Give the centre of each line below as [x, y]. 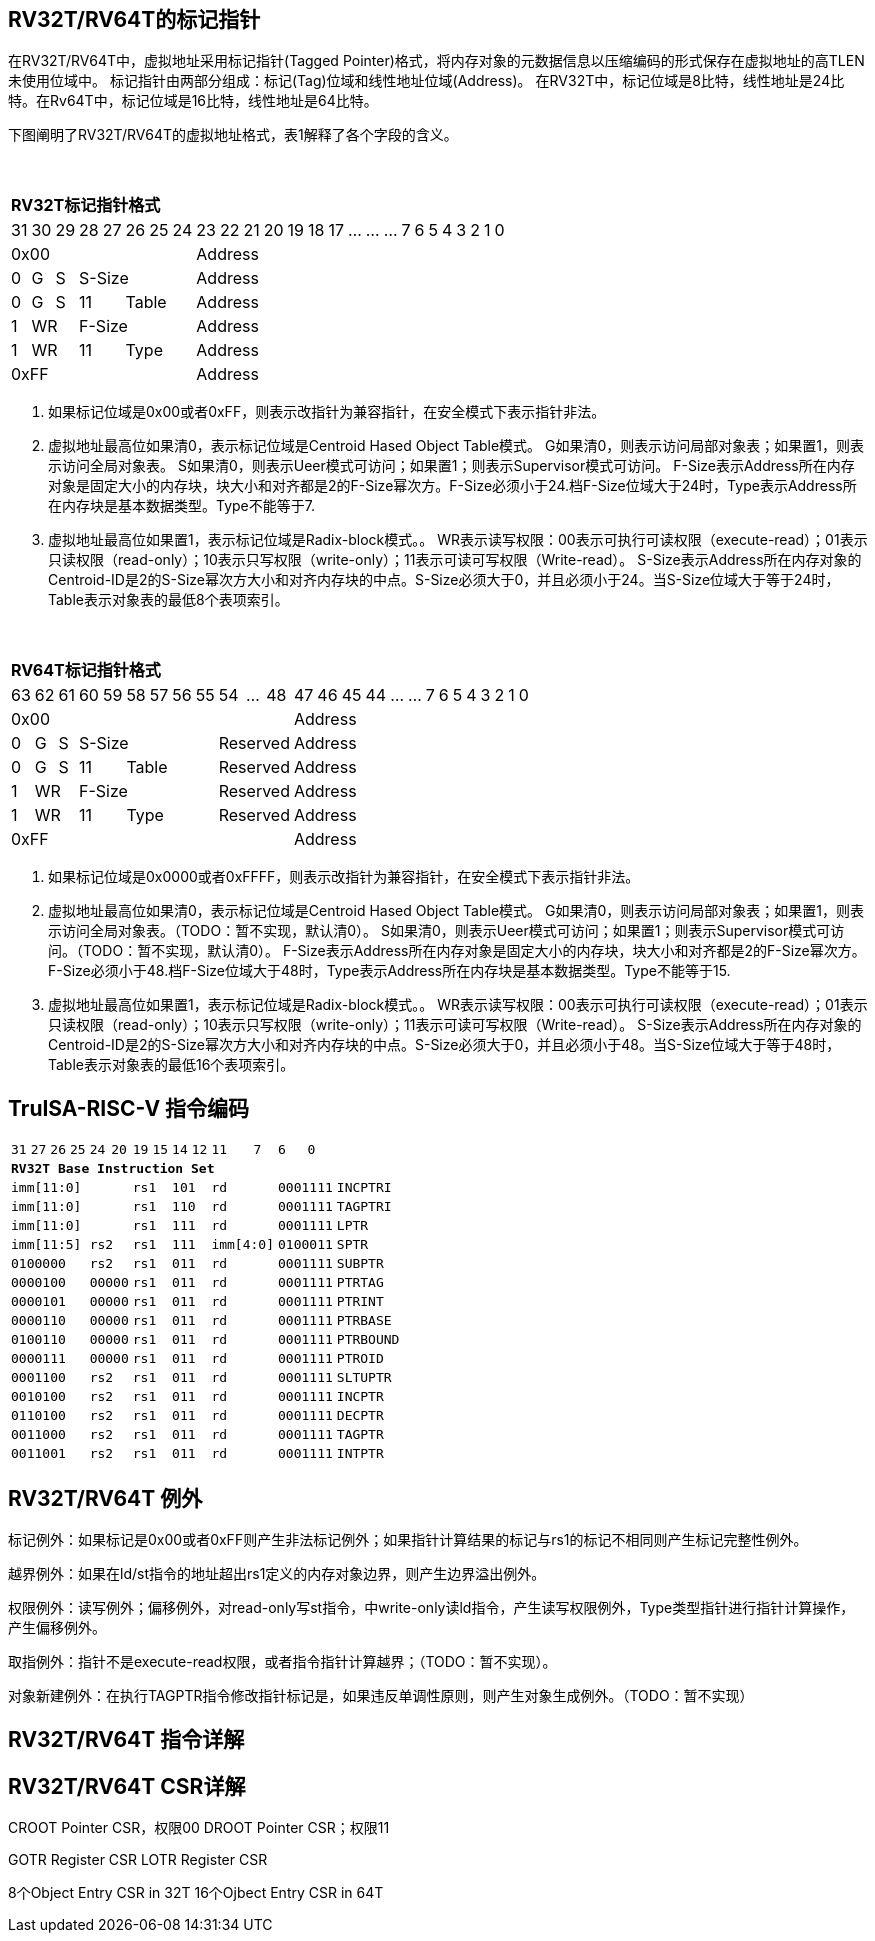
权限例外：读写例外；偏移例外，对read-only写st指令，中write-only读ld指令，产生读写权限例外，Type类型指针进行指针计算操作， [431, 1608]
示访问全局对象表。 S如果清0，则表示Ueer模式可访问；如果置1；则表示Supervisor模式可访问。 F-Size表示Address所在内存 [451, 466]
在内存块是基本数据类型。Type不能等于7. [181, 506]
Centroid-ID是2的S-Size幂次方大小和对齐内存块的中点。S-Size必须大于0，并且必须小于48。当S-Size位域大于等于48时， [444, 1045]
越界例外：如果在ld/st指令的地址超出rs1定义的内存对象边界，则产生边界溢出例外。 [277, 1574]
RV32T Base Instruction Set [113, 1169]
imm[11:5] [46, 1245]
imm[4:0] [243, 1245]
